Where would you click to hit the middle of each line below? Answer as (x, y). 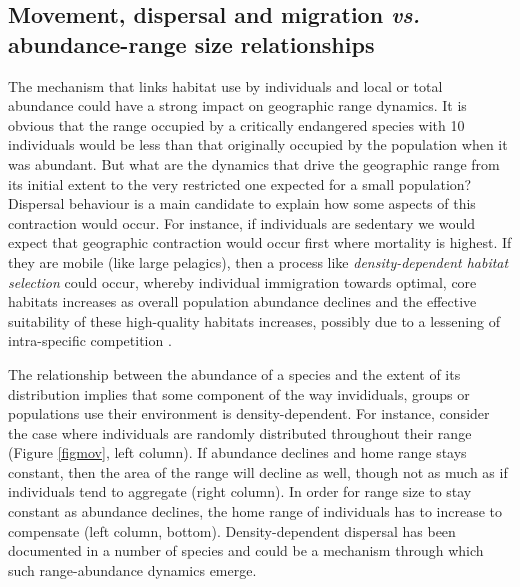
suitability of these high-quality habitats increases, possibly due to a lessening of (254, 320)
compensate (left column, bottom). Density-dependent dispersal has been (232, 530)
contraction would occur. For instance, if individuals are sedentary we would (241, 222)
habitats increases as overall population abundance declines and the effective (242, 301)
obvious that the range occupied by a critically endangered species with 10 (236, 124)
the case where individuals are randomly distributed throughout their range (240, 432)
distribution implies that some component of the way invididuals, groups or (239, 393)
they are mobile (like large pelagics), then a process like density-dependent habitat (258, 261)
